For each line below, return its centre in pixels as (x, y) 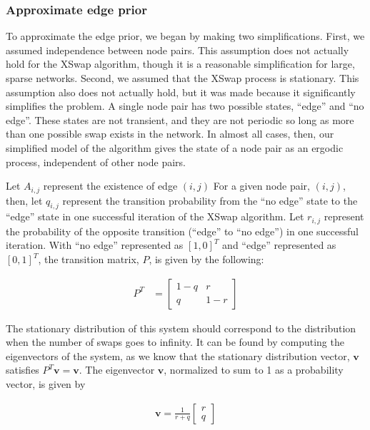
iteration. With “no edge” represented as (95, 245)
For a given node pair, (261, 186)
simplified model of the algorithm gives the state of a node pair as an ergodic (175, 147)
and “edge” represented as (279, 245)
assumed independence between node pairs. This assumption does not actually (177, 50)
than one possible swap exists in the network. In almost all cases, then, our (170, 134)
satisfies (22, 370)
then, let (24, 200)
